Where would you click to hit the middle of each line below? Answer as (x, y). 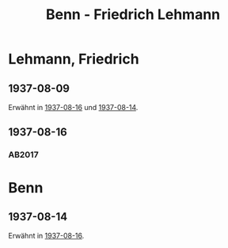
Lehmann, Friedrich (74, 59)
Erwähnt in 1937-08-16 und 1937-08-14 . (73, 107)
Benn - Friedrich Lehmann (133, 15)
